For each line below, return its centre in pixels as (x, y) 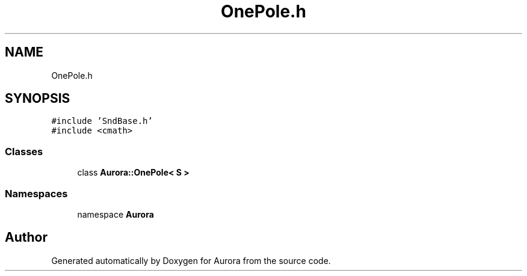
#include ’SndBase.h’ (102, 121)
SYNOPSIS (38, 99)
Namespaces (36, 193)
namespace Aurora (116, 214)
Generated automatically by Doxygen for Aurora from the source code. (191, 260)
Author (26, 238)
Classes (24, 151)
